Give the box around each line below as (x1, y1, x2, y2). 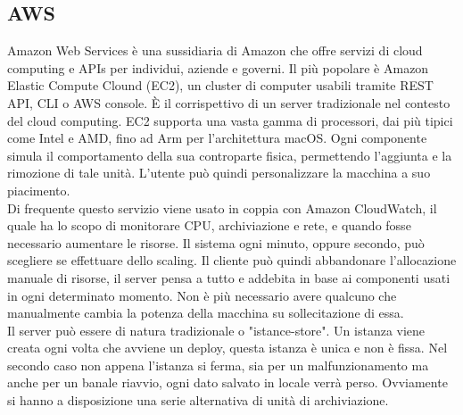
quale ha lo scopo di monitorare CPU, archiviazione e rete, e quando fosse (7, 216, 411, 235)
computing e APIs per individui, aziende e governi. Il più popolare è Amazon (7, 58, 429, 77)
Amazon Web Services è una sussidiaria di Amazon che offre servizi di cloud (7, 41, 423, 60)
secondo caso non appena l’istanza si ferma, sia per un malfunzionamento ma (7, 355, 429, 374)
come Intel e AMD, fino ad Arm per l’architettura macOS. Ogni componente (7, 129, 427, 147)
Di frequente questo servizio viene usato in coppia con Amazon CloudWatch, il (7, 198, 437, 217)
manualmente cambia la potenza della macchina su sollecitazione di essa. (7, 303, 404, 322)
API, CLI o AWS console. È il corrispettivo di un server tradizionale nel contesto (7, 93, 451, 112)
